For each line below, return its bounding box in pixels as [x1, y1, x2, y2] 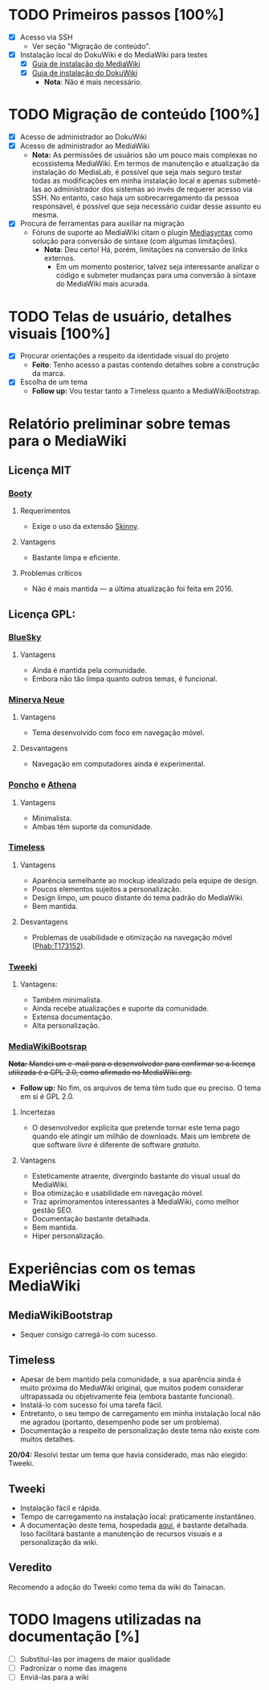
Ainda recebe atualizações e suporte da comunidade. [31, 1004, 210, 1014]
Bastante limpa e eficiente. [31, 553, 120, 563]
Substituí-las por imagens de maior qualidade [19, 1654, 171, 1663]
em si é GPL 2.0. [19, 1092, 75, 1101]
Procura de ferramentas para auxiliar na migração [19, 219, 185, 229]
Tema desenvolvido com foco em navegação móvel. [31, 728, 205, 738]
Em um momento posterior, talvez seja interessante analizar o [55, 262, 259, 271]
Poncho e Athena [8, 779, 77, 791]
